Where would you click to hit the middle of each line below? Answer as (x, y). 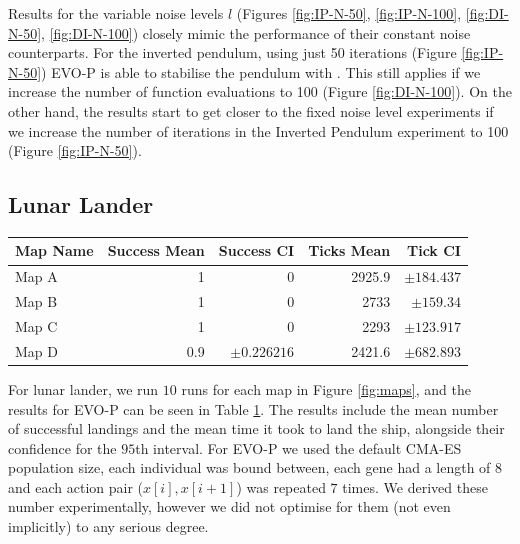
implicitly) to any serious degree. (108, 526)
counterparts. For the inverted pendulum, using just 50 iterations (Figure (232, 52)
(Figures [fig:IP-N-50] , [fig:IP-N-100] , (349, 13)
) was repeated (281, 486)
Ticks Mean (349, 250)
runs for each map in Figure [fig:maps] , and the (326, 388)
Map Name (54, 250)
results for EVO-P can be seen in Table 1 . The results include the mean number (253, 408)
